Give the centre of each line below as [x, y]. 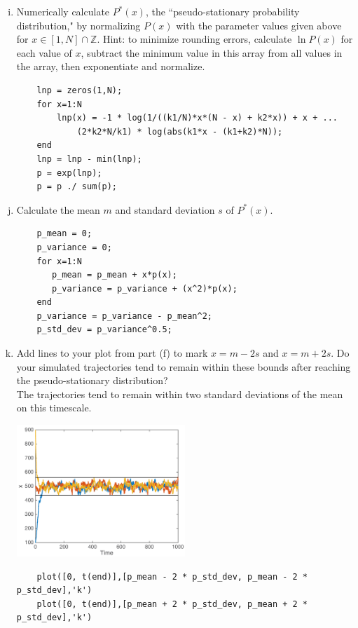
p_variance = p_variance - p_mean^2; [124, 316]
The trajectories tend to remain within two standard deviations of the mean [180, 394]
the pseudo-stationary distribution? [92, 380]
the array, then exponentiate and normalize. [111, 66]
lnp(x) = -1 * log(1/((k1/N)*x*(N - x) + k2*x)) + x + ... [197, 118]
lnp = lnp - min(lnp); [89, 159]
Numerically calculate [63, 11]
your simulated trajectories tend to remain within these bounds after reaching [184, 366]
